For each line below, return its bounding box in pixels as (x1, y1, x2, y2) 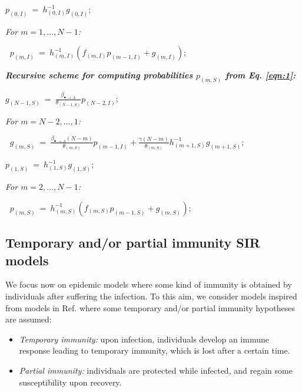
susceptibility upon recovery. (19, 375, 122, 388)
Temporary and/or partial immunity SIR (5, 233, 260, 252)
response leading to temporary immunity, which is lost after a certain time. (19, 344, 290, 357)
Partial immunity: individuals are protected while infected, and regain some (19, 364, 293, 377)
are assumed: (5, 313, 52, 325)
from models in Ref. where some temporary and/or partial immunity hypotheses (5, 301, 295, 314)
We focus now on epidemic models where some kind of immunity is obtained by (5, 278, 292, 291)
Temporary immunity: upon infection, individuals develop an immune (19, 332, 269, 345)
